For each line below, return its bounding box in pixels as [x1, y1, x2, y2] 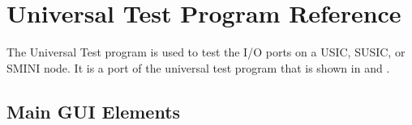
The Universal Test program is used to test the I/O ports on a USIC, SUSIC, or [6, 44, 406, 60]
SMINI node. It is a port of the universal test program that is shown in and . [6, 59, 390, 76]
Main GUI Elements [6, 98, 181, 123]
